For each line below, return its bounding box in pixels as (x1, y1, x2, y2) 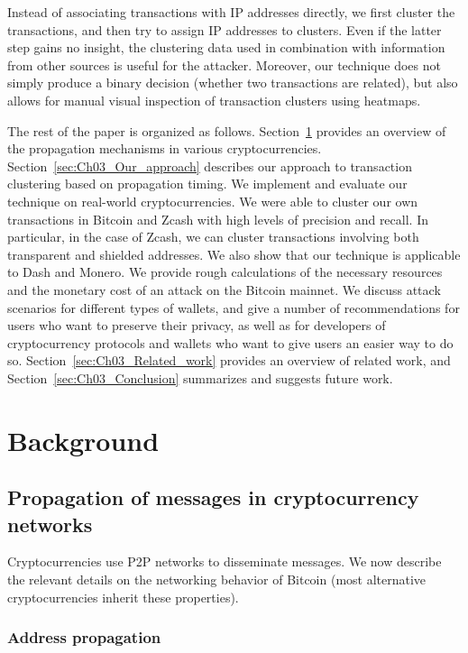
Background (7, 421, 160, 458)
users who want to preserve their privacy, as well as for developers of (7, 316, 386, 335)
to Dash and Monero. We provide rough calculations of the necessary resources (7, 262, 443, 281)
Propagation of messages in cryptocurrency (7, 483, 419, 511)
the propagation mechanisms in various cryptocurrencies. (7, 139, 322, 158)
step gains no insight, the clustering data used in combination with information (7, 38, 445, 57)
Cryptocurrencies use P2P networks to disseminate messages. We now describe (7, 552, 442, 571)
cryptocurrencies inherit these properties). (7, 587, 239, 606)
